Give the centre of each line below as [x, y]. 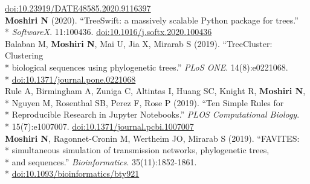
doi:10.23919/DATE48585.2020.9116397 [78, 8]
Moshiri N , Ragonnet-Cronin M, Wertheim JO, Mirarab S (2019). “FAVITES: [152, 138]
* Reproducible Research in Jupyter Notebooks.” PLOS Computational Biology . [152, 114]
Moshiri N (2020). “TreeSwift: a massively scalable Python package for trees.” [152, 20]
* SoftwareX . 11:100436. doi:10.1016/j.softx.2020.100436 [108, 32]
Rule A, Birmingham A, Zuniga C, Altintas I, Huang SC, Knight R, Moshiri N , [155, 91]
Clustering [24, 55]
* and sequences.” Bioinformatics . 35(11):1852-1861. [101, 161]
